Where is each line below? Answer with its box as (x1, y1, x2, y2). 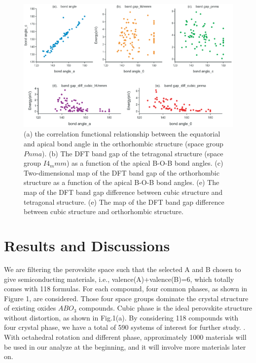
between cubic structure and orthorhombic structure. (24, 206, 183, 217)
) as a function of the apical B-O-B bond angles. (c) (66, 158, 223, 168)
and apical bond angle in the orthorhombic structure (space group (24, 138, 223, 149)
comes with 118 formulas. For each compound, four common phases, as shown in (4, 283, 248, 294)
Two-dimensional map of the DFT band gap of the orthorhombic (24, 167, 219, 178)
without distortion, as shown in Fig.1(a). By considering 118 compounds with (4, 312, 238, 322)
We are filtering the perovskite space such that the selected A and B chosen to (4, 264, 241, 274)
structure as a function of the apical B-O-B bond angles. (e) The (24, 177, 219, 187)
